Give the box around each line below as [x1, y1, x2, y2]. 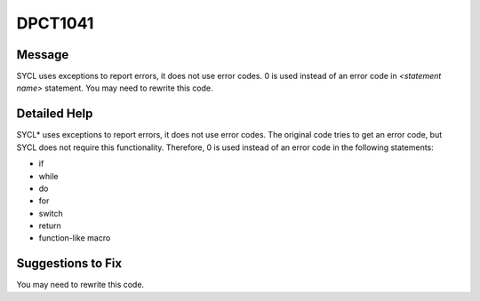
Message [16, 47, 69, 62]
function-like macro [38, 233, 111, 243]
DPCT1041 [16, 13, 94, 33]
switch [38, 208, 63, 218]
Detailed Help [16, 107, 93, 122]
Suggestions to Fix [16, 256, 123, 271]
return [38, 220, 61, 231]
